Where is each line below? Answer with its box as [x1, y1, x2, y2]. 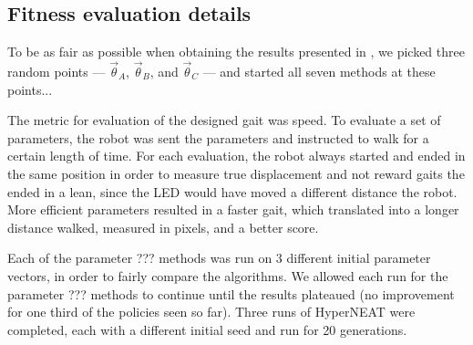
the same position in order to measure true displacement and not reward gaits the [7, 163, 465, 183]
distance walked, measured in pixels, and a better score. [7, 217, 319, 236]
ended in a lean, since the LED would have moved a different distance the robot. [7, 182, 458, 201]
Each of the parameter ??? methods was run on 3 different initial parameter [7, 248, 431, 267]
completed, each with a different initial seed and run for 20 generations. [7, 319, 407, 339]
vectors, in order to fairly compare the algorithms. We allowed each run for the [7, 266, 448, 285]
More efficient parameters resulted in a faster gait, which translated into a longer [7, 200, 459, 219]
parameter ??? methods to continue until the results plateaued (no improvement [7, 284, 455, 303]
